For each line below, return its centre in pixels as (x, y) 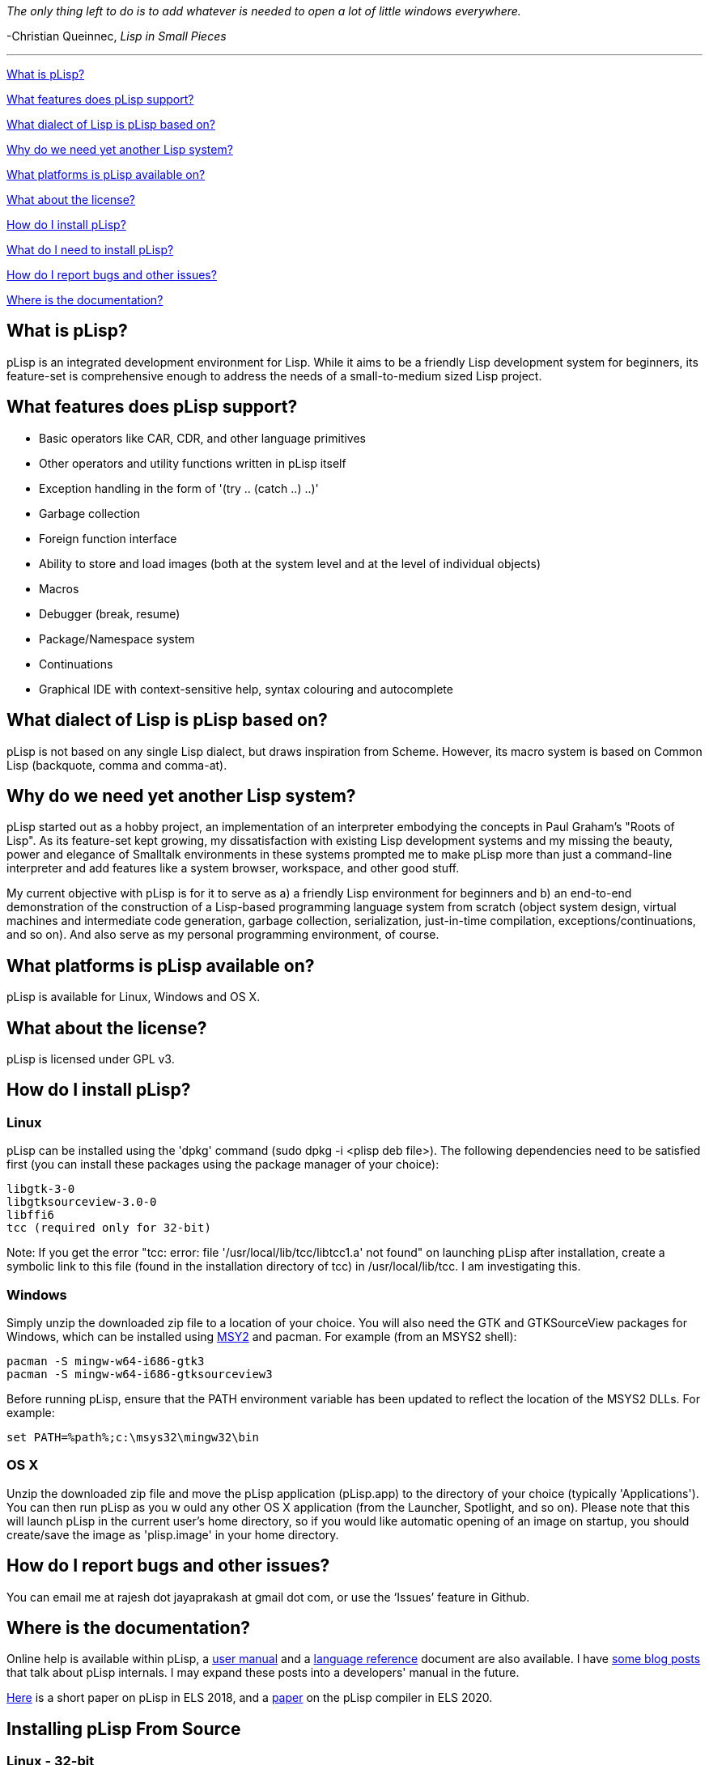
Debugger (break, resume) (110, 613)
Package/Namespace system (117, 639)
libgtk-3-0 (41, 1189)
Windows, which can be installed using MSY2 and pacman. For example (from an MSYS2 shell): (262, 1337)
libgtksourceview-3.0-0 (82, 1202)
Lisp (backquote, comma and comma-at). (117, 765)
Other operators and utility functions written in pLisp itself (193, 463)
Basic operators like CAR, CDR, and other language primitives (202, 438)
